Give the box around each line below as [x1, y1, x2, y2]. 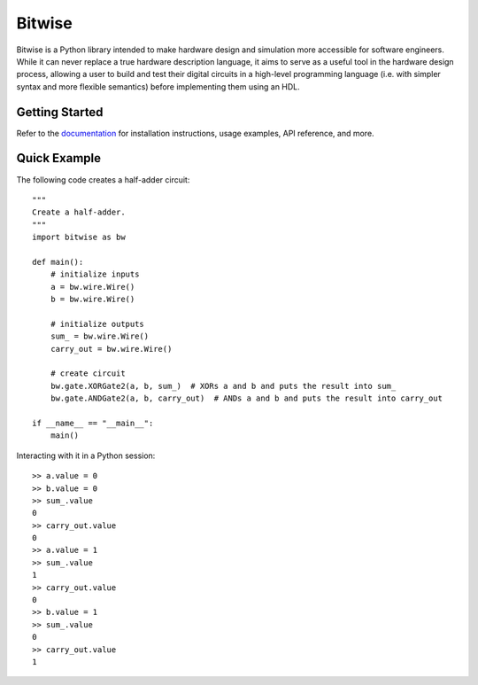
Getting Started [16, 105, 104, 120]
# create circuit [50, 369, 126, 378]
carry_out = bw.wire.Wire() [50, 344, 173, 354]
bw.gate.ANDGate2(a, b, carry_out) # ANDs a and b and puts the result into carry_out [50, 393, 443, 403]
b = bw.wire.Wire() [50, 294, 135, 305]
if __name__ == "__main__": [32, 417, 154, 428]
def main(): [32, 257, 84, 267]
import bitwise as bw [32, 232, 126, 243]
